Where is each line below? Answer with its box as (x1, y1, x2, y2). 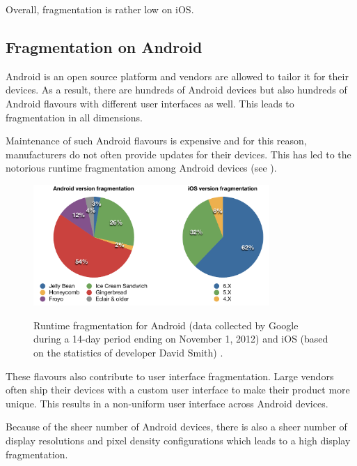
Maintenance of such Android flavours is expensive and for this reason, (6, 133, 307, 148)
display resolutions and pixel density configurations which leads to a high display (6, 433, 351, 447)
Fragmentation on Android (6, 36, 203, 57)
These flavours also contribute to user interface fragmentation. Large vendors (6, 368, 334, 383)
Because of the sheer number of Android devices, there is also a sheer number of (6, 419, 347, 434)
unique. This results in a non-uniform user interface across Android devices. (6, 396, 328, 410)
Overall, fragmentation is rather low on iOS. (6, 2, 194, 16)
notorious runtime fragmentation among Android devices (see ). (6, 160, 277, 175)
